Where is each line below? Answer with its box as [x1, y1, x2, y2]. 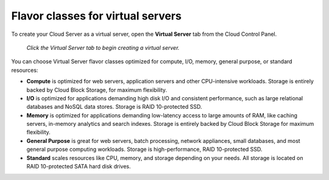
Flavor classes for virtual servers [11, 9, 182, 22]
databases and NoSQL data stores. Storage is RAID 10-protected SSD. [26, 103, 202, 111]
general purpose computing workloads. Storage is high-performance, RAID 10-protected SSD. [26, 146, 263, 153]
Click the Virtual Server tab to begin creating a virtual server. [26, 44, 180, 51]
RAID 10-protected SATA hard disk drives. [26, 163, 131, 170]
